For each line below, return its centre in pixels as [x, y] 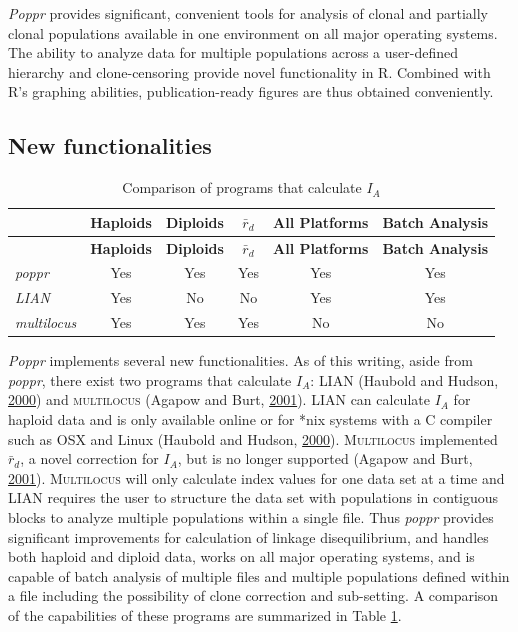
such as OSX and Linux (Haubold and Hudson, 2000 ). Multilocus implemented [253, 438]
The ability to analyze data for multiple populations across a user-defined [233, 52]
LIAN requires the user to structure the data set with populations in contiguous [253, 497]
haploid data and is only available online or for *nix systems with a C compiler [250, 419]
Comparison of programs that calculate [242, 187]
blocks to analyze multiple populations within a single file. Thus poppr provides [251, 516]
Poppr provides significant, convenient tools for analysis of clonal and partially [248, 13]
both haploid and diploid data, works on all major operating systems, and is [241, 556]
